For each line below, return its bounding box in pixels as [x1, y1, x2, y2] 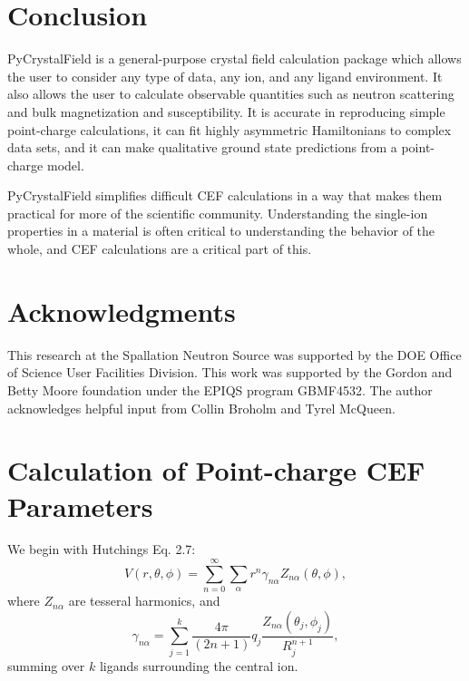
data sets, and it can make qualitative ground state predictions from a [7, 138, 397, 157]
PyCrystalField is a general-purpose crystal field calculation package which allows [7, 49, 462, 68]
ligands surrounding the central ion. [99, 656, 298, 675]
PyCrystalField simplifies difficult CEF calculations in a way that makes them [7, 186, 443, 205]
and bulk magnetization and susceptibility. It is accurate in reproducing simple [7, 102, 445, 121]
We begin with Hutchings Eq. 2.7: [7, 540, 196, 559]
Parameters [7, 487, 153, 524]
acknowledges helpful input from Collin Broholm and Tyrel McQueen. [7, 398, 396, 417]
